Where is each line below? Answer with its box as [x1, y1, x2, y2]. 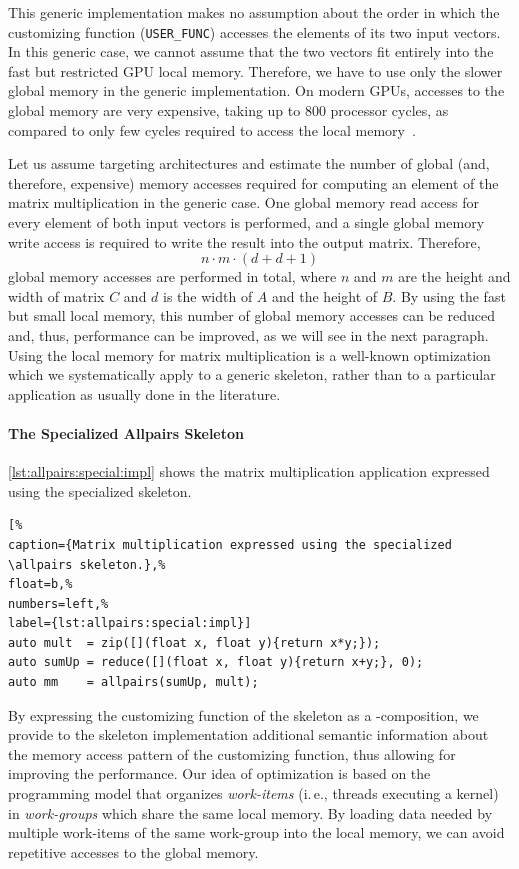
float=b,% [8, 577, 73, 592]
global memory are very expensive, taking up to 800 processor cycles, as [8, 100, 449, 121]
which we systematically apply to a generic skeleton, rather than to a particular [8, 364, 496, 385]
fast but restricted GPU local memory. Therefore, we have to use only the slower [8, 60, 503, 81]
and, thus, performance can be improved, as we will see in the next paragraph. [8, 324, 489, 345]
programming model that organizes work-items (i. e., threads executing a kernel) [8, 783, 499, 804]
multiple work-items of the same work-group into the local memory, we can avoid [8, 822, 505, 843]
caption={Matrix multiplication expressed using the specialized [8, 537, 452, 552]
